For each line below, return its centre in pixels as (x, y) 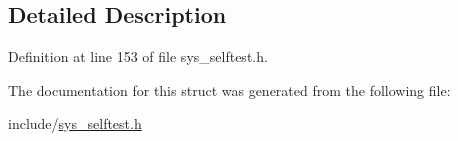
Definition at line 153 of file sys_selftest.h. (138, 56)
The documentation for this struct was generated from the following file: (229, 89)
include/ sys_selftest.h (75, 123)
